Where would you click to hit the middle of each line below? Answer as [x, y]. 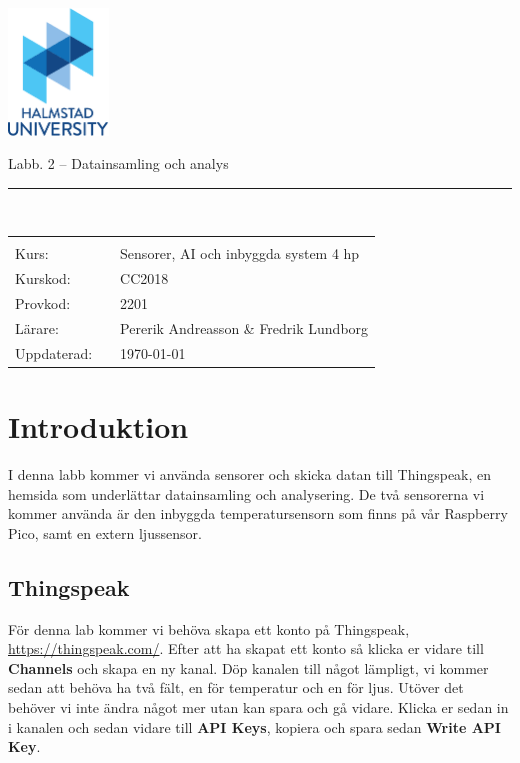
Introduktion [98, 426]
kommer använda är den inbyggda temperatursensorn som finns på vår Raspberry [258, 513]
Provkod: [43, 303]
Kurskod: [43, 278]
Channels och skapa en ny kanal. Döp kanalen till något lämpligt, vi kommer [248, 667]
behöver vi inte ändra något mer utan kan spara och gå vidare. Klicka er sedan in [258, 706]
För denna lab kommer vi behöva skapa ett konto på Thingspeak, [209, 628]
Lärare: [37, 327]
